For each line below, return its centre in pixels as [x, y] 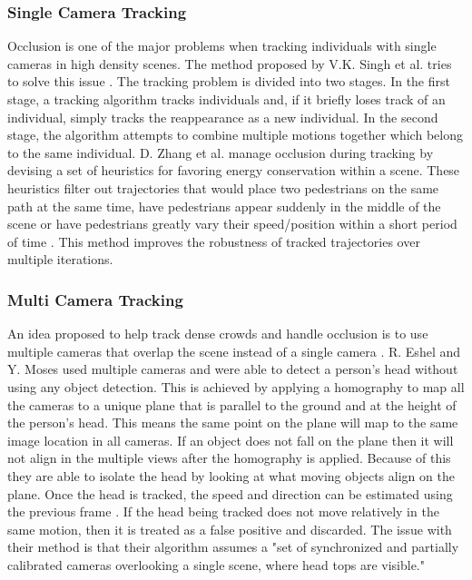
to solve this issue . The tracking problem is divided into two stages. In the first [229, 81]
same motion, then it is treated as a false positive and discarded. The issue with [230, 529]
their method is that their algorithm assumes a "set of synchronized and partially [233, 547]
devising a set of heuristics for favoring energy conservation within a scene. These [234, 170]
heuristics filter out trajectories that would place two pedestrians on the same [223, 187]
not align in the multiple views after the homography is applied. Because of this [229, 458]
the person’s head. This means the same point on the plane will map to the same [233, 423]
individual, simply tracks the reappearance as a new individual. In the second [223, 117]
